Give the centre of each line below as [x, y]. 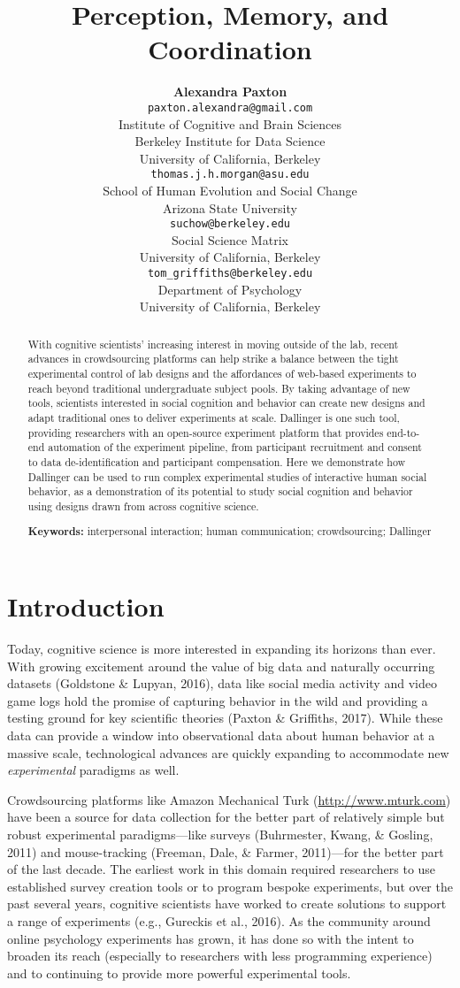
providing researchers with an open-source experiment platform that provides [206, 432]
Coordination [230, 49]
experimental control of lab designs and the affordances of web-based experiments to [222, 373]
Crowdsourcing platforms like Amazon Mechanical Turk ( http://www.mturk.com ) [229, 799]
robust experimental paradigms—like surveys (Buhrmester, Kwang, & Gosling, [220, 834]
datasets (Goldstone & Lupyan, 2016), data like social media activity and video [222, 683]
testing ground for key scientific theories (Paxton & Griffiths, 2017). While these [225, 718]
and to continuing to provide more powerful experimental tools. [179, 973]
